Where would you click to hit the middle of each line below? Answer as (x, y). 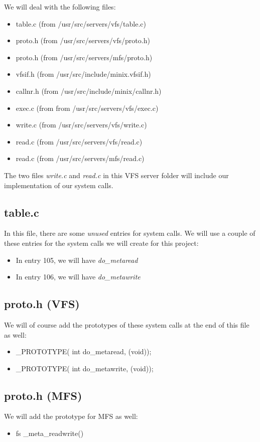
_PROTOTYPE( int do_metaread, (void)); (84, 351)
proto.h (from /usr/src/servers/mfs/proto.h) (84, 57)
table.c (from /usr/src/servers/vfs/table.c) (81, 23)
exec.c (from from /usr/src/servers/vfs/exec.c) (87, 108)
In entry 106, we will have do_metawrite (78, 277)
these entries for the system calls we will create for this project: (101, 243)
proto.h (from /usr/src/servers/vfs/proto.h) (83, 40)
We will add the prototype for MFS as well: (71, 416)
